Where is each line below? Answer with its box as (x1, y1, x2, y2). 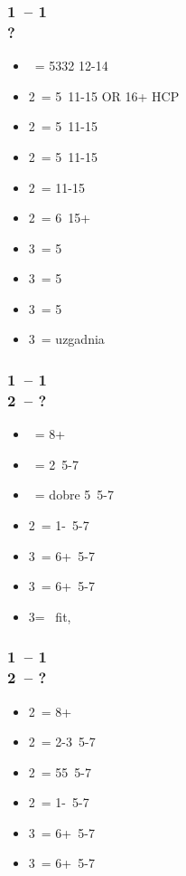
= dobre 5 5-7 (34, 485, 114, 504)
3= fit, (28, 606, 71, 625)
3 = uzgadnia (28, 329, 105, 348)
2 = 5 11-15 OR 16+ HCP (28, 86, 180, 105)
